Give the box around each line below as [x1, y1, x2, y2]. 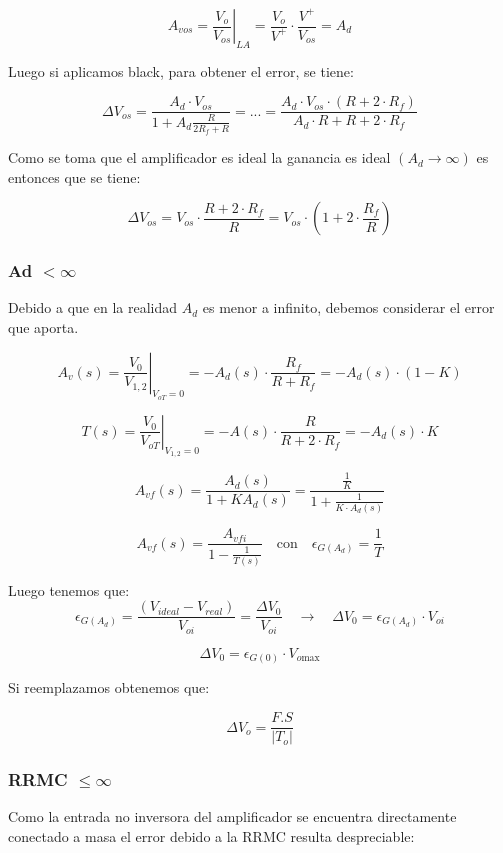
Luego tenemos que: [8, 579, 130, 600]
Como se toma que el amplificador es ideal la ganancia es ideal [8, 147, 391, 168]
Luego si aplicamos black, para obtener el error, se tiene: [8, 60, 354, 81]
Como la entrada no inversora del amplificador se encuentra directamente [8, 806, 457, 827]
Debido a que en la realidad [8, 297, 178, 318]
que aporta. [8, 317, 79, 338]
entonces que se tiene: [8, 166, 141, 187]
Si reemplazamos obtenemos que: [8, 677, 210, 698]
